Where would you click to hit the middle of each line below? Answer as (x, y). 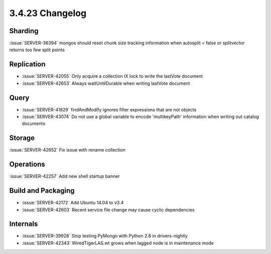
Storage (22, 138)
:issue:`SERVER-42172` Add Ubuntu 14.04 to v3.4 (73, 203)
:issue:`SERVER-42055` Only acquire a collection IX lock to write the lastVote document (112, 76)
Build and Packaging (42, 191)
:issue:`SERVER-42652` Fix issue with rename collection (67, 150)
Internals (24, 224)
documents (33, 123)
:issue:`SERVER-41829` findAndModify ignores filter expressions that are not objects (109, 109)
